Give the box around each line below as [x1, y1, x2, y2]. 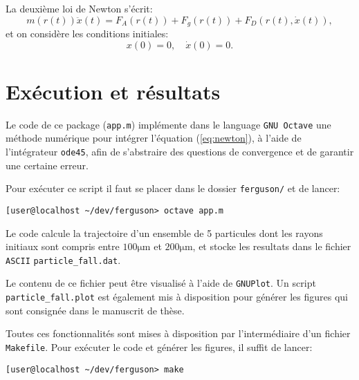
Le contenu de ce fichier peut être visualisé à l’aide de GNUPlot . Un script [6, 276, 316, 290]
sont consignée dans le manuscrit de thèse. [6, 303, 185, 317]
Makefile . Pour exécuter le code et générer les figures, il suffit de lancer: [6, 339, 313, 354]
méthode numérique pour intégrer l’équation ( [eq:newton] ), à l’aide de [6, 131, 302, 145]
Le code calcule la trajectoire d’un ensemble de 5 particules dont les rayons [6, 225, 323, 240]
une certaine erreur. [6, 158, 89, 172]
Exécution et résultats [6, 77, 221, 105]
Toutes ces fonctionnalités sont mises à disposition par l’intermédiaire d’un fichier [6, 326, 351, 341]
